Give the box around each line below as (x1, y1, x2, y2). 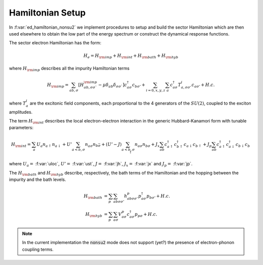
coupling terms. (22, 246, 54, 252)
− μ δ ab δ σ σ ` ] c (98, 82, 128, 88)
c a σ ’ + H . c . (191, 82, 215, 88)
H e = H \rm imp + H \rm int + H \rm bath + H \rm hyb (83, 53, 179, 59)
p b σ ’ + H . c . (146, 194, 170, 200)
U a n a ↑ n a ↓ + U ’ (37, 141, 73, 148)
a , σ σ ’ (181, 85, 191, 90)
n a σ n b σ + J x (134, 141, 160, 148)
